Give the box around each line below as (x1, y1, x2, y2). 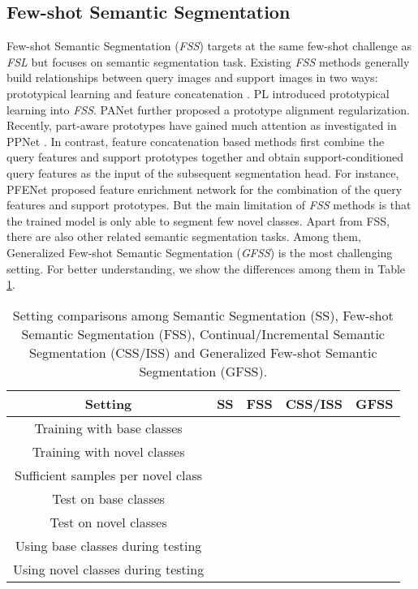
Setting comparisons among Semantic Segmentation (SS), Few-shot (12, 305, 394, 325)
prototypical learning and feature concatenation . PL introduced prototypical (6, 84, 390, 101)
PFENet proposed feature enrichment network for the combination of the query (6, 180, 403, 197)
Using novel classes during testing (13, 559, 205, 578)
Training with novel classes (32, 441, 185, 461)
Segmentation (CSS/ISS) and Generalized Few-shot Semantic (29, 342, 377, 362)
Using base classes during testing (15, 535, 202, 555)
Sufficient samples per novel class (15, 465, 203, 484)
